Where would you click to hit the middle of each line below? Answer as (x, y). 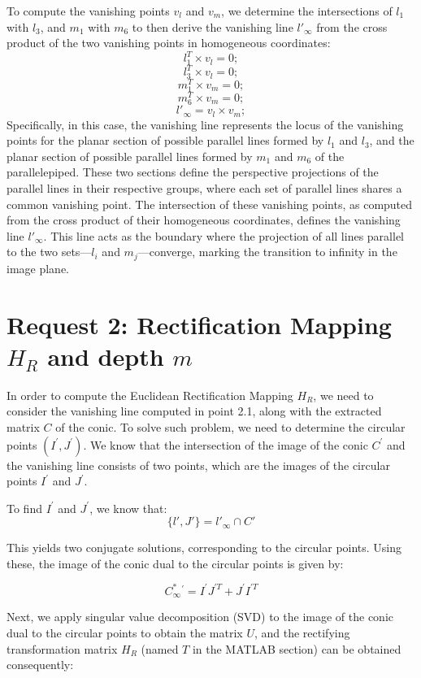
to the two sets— (49, 252)
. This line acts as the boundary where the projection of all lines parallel (224, 235)
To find (24, 508)
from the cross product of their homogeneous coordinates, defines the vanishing (204, 220)
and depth (106, 356)
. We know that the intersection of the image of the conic (226, 444)
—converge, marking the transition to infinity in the (267, 252)
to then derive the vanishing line (213, 26)
